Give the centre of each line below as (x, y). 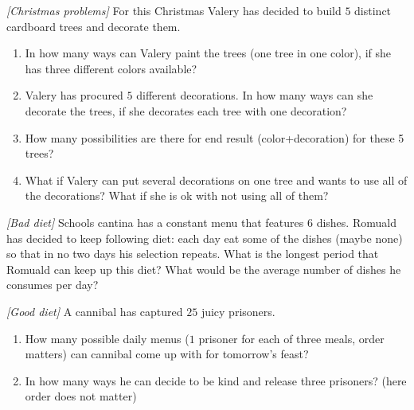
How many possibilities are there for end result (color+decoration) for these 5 (215, 137)
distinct (373, 10)
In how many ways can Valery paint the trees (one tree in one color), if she (208, 53)
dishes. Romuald (356, 222)
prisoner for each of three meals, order (291, 338)
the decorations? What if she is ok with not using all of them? (177, 195)
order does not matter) (81, 396)
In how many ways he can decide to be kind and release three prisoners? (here (216, 380)
